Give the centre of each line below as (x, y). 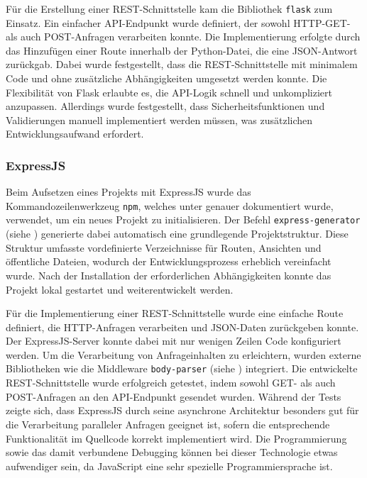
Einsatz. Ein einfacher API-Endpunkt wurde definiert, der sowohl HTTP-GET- (178, 22)
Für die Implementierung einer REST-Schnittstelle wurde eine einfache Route (175, 313)
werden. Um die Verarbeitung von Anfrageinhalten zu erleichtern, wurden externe (183, 354)
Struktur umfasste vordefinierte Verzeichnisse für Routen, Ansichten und (164, 247)
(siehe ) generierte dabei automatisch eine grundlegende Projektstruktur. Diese (177, 234)
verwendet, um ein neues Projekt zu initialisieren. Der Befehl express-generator (183, 219)
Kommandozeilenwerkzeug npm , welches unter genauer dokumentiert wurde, (170, 205)
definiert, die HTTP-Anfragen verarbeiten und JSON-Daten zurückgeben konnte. (182, 327)
